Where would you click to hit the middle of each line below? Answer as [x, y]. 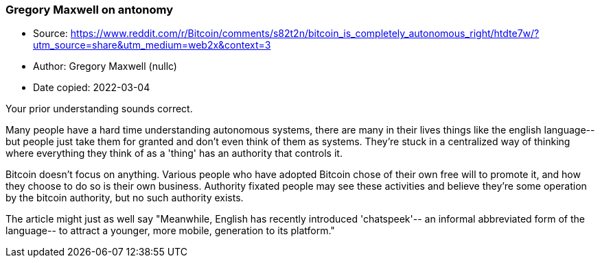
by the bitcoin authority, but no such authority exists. [125, 198]
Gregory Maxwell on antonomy [90, 10]
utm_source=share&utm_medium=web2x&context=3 [152, 45]
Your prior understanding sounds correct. [99, 109]
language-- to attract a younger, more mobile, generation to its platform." [170, 231]
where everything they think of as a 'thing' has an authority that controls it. [174, 153]
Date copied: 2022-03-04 [92, 88]
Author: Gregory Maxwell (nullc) [105, 66]
